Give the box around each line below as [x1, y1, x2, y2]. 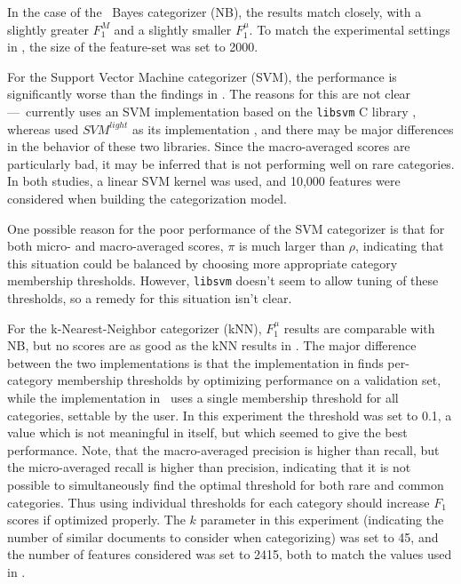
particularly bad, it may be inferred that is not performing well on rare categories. [7, 154, 455, 172]
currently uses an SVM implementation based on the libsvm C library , [25, 101, 417, 120]
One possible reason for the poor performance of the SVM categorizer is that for [7, 219, 445, 237]
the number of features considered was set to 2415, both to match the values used [7, 545, 452, 564]
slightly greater [7, 20, 89, 38]
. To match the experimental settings [249, 20, 450, 38]
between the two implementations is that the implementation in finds [7, 353, 384, 372]
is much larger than [239, 236, 346, 255]
